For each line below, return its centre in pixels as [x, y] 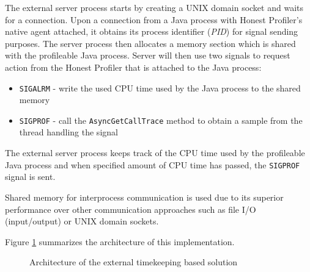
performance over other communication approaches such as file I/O [131, 209]
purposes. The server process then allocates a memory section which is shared [150, 43]
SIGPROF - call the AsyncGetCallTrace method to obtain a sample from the [161, 120]
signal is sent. [30, 177]
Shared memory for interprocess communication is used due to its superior [144, 197]
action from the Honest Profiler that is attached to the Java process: [133, 67]
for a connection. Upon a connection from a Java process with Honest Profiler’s [154, 19]
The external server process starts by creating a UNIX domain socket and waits [154, 7]
